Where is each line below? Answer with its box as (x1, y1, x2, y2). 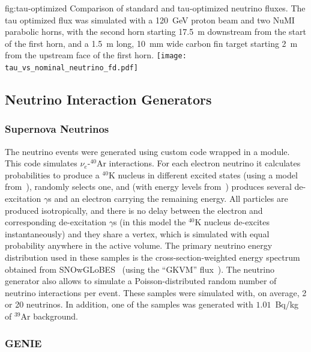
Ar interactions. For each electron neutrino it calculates (96, 157, 301, 169)
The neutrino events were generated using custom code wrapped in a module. (5, 145, 290, 157)
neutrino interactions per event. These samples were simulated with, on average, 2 (5, 286, 307, 299)
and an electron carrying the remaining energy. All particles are (54, 192, 288, 205)
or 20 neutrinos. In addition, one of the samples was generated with (5, 298, 253, 311)
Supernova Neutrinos (5, 121, 109, 136)
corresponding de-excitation (5, 216, 106, 228)
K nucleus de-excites (195, 216, 270, 228)
